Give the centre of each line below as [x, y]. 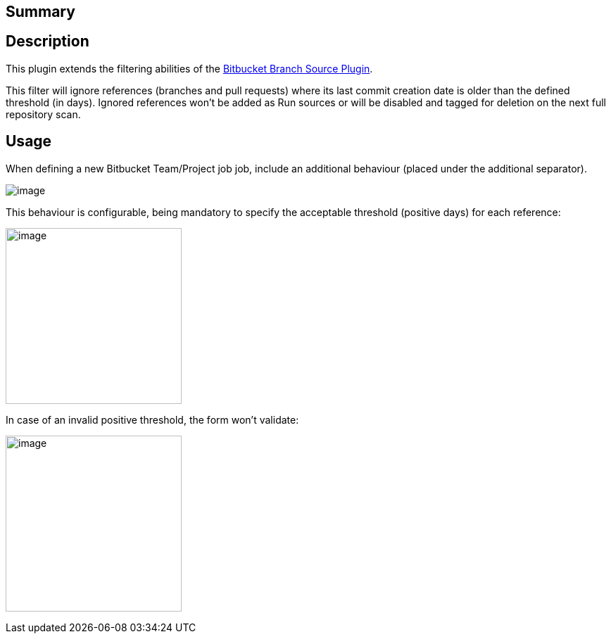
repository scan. [43, 114]
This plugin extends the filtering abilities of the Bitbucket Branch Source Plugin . [189, 68]
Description [48, 42]
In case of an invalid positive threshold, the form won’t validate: [152, 419]
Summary [40, 12]
